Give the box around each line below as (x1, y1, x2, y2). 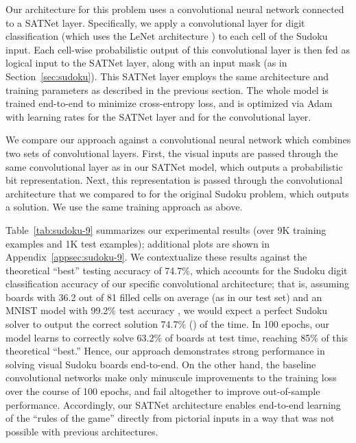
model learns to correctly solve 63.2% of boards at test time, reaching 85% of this (5, 330, 348, 344)
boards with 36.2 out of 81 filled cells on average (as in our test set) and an (5, 289, 322, 304)
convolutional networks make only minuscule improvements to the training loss (5, 370, 337, 385)
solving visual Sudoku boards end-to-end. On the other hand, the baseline (5, 357, 316, 371)
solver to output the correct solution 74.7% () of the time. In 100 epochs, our (5, 317, 330, 331)
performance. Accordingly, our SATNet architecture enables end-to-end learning (5, 397, 341, 411)
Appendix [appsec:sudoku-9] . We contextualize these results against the (5, 250, 307, 264)
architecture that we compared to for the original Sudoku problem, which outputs (5, 186, 349, 200)
